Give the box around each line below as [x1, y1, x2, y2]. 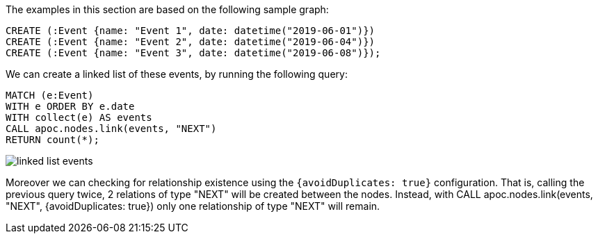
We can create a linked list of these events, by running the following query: [6, 68, 348, 80]
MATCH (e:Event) [6, 90, 94, 101]
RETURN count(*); [6, 134, 99, 145]
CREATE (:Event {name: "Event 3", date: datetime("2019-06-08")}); [6, 47, 381, 58]
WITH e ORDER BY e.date [6, 101, 135, 112]
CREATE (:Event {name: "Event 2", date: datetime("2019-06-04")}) [6, 36, 375, 47]
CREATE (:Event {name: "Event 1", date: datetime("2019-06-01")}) [6, 25, 375, 36]
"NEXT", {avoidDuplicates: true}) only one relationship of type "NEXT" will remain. [6, 200, 380, 212]
